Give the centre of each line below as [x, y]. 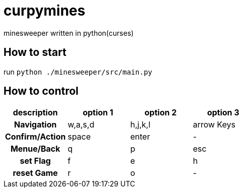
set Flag [35, 161]
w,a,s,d [81, 125]
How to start [35, 52]
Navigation [35, 125]
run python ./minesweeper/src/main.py [78, 72]
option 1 [98, 113]
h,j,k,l [140, 125]
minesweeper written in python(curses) [69, 33]
